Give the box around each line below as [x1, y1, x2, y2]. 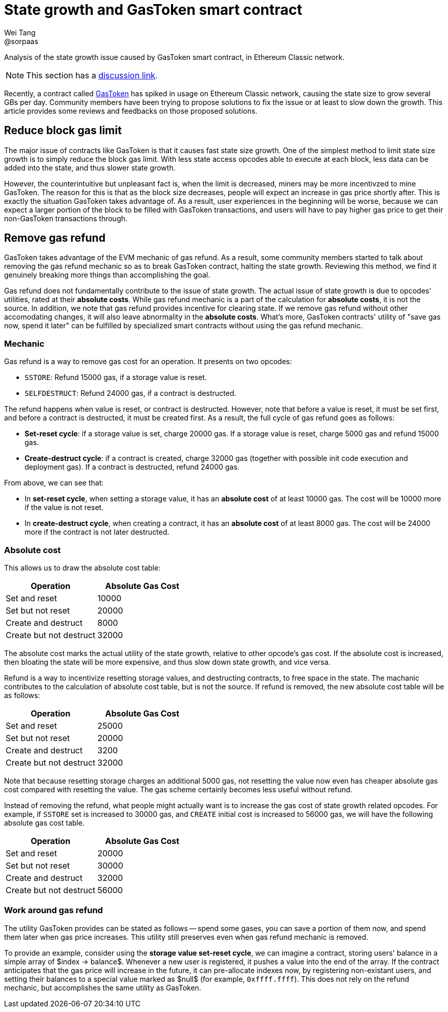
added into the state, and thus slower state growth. [4, 163, 176, 172]
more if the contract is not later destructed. [25, 528, 169, 537]
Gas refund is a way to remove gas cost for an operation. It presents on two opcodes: [4, 357, 292, 366]
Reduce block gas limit [4, 124, 122, 137]
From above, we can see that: [4, 478, 104, 488]
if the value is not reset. [25, 503, 104, 512]
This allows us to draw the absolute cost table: [4, 563, 161, 572]
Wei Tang [4, 28, 36, 37]
